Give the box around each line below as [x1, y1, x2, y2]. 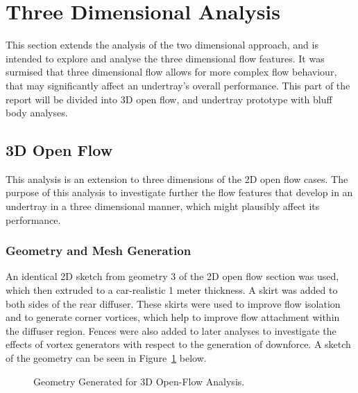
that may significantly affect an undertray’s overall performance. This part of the [6, 78, 350, 92]
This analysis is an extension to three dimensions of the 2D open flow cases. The [6, 171, 348, 186]
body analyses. [6, 105, 68, 120]
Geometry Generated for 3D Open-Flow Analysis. [33, 374, 245, 388]
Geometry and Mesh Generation [6, 242, 191, 259]
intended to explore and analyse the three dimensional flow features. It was [6, 51, 325, 65]
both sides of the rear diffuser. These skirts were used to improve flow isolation [6, 296, 341, 311]
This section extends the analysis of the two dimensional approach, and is [6, 37, 318, 52]
